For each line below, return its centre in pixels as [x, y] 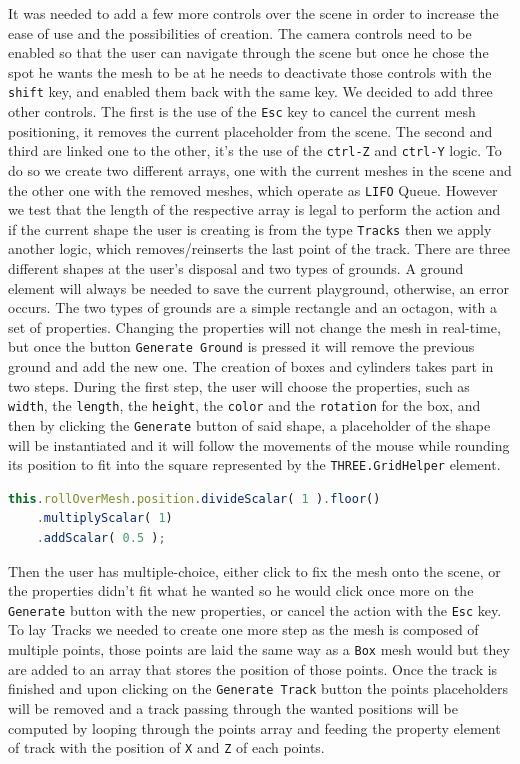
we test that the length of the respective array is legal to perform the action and [254, 209]
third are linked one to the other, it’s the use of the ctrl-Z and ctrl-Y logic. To [255, 150]
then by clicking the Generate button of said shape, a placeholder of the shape [249, 424]
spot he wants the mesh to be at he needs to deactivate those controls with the [250, 71]
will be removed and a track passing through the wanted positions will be [233, 707]
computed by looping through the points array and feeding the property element [254, 727]
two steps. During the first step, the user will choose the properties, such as [239, 385]
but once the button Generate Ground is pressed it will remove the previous [241, 346]
